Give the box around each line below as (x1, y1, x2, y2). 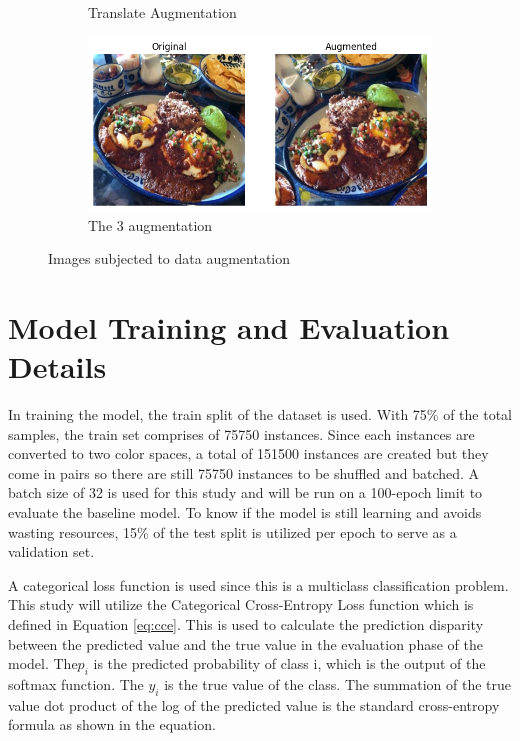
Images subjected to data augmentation (48, 248, 291, 269)
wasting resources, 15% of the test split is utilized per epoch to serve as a (8, 521, 457, 542)
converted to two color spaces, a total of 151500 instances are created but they (8, 443, 489, 464)
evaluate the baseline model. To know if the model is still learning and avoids (8, 502, 482, 523)
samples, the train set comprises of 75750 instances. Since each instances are (8, 423, 475, 444)
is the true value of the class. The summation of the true (164, 674, 512, 695)
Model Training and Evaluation (8, 306, 450, 347)
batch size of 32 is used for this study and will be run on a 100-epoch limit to (8, 482, 483, 503)
